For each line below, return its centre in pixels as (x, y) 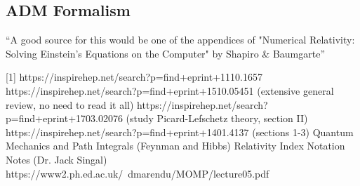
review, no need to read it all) (70, 104)
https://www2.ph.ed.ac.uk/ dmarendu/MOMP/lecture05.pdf (138, 173)
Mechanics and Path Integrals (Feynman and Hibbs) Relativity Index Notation (175, 146)
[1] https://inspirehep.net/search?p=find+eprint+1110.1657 (134, 77)
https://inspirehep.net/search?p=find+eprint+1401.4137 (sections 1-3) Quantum (180, 132)
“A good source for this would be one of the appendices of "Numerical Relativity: (180, 40)
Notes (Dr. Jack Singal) (56, 159)
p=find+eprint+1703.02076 (64, 118)
